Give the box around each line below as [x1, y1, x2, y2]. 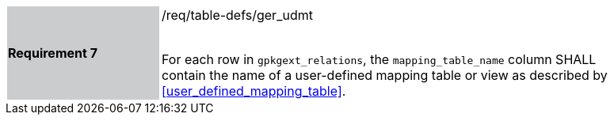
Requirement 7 [8, 45, 97, 61]
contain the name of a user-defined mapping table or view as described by [162, 67, 608, 83]
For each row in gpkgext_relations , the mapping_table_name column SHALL [162, 51, 597, 67]
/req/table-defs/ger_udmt [162, 7, 313, 23]
